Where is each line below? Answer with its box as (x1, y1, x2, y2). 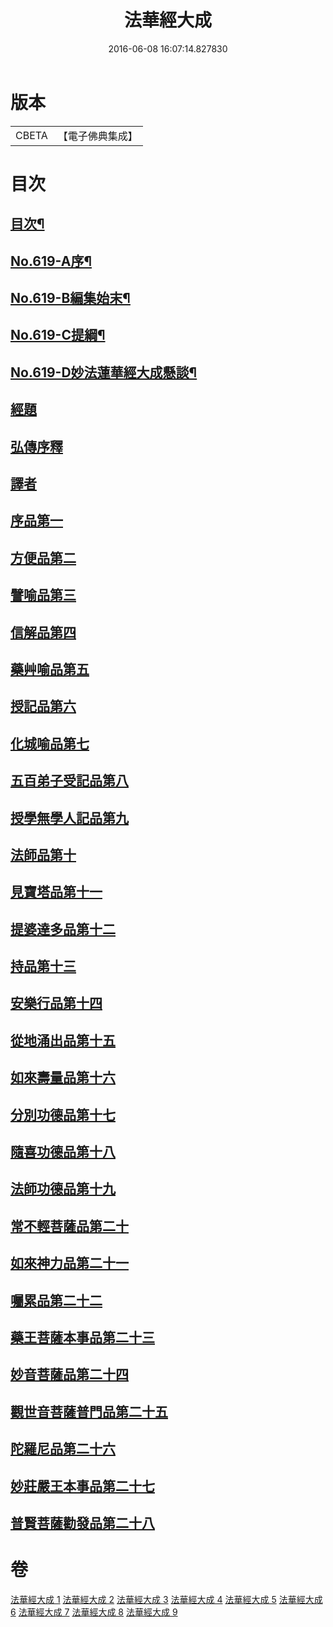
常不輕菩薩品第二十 (10, 1217, 129, 1235)
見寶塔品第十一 (10, 884, 103, 901)
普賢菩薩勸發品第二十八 (10, 1514, 155, 1531)
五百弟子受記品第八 (10, 772, 129, 790)
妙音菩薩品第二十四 (10, 1366, 129, 1383)
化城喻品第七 (10, 735, 90, 752)
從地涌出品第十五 (10, 1032, 116, 1049)
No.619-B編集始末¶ (10, 290, 131, 307)
